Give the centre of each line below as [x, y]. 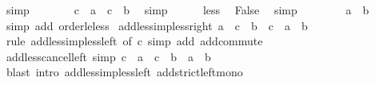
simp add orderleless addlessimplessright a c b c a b [157, 25]
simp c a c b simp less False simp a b [187, 10]
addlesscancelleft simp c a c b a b [108, 56]
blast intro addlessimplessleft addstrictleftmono [124, 72]
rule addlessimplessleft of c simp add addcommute [134, 41]
